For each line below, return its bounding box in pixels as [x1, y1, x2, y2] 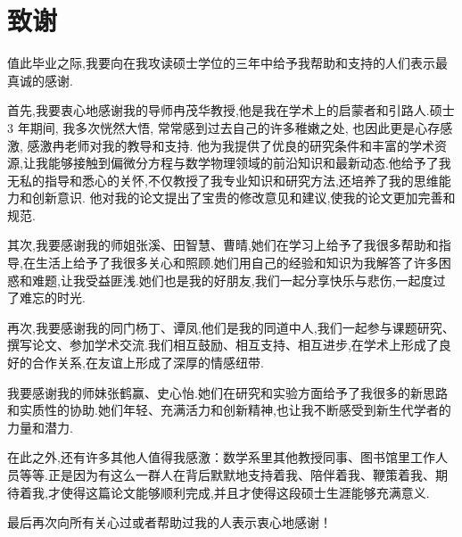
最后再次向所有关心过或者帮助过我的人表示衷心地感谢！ [7, 513, 332, 532]
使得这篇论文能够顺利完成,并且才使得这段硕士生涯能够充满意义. [60, 483, 430, 501]
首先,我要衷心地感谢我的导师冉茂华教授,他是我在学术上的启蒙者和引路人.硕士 [7, 101, 455, 120]
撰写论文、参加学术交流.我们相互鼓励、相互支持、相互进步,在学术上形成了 [7, 335, 439, 354]
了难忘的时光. [7, 288, 86, 307]
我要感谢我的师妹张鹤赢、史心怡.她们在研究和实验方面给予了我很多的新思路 [7, 383, 448, 401]
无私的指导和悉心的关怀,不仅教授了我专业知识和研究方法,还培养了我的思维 [7, 170, 439, 189]
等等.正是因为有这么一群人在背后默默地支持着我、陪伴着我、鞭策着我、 [19, 466, 435, 483]
